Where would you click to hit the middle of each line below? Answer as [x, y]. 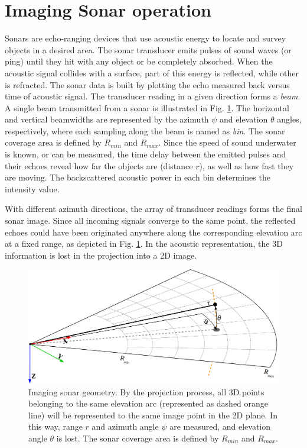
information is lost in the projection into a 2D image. [101, 255]
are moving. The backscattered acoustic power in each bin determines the [138, 177]
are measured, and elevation [220, 426]
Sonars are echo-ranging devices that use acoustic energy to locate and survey [146, 38]
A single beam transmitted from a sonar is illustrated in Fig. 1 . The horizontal [147, 107]
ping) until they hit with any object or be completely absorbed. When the [139, 61]
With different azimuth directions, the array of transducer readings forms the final [153, 209]
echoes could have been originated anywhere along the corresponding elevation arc [153, 232]
